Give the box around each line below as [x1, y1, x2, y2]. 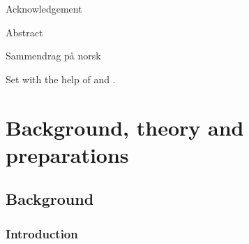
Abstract [6, 24, 43, 39]
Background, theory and [6, 113, 244, 141]
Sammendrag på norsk [6, 48, 101, 63]
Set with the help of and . [6, 71, 116, 86]
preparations [6, 140, 129, 168]
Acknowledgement [6, 1, 82, 15]
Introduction [6, 224, 78, 242]
